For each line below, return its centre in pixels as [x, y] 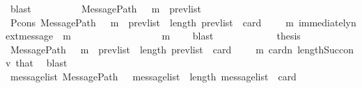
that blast [41, 63]
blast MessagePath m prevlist [105, 8]
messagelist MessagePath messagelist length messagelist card [153, 76]
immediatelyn [327, 22]
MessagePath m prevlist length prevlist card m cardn [151, 49]
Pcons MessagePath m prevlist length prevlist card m [152, 22]
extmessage [30, 36]
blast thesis [246, 36]
